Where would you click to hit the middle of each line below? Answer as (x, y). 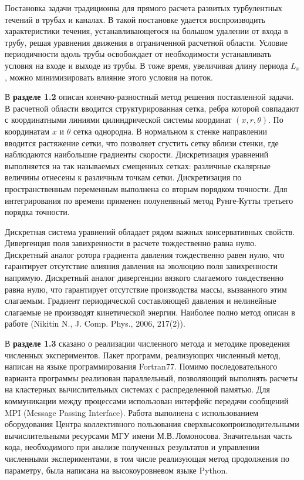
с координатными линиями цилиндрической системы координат (118, 120)
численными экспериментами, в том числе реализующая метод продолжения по (147, 458)
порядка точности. (37, 212)
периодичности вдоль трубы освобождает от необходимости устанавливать (138, 54)
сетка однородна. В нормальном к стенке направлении (170, 131)
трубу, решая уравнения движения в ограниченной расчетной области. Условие (146, 42)
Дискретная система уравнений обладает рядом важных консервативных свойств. (150, 231)
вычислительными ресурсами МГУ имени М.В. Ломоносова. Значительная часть (148, 435)
